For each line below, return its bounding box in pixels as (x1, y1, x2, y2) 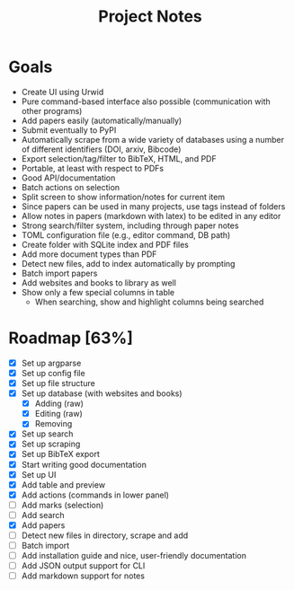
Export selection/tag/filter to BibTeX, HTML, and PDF (21, 153, 217, 163)
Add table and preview (21, 479, 105, 490)
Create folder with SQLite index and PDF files (21, 239, 190, 250)
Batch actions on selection (21, 181, 120, 192)
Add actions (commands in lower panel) (21, 489, 170, 500)
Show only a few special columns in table (21, 286, 175, 297)
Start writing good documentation (21, 459, 147, 470)
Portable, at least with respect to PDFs (21, 163, 164, 173)
